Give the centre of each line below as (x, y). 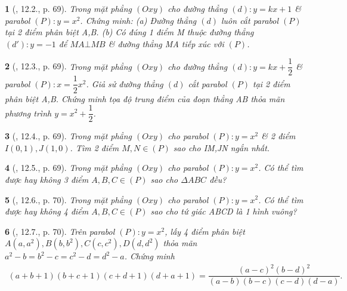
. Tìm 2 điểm (95, 147)
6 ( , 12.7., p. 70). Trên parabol (60, 231)
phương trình (28, 113)
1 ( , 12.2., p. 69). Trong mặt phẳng (69, 8)
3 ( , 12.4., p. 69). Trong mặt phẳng (69, 136)
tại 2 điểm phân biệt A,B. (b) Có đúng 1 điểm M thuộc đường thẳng (129, 32)
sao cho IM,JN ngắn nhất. (221, 147)
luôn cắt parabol (250, 20)
